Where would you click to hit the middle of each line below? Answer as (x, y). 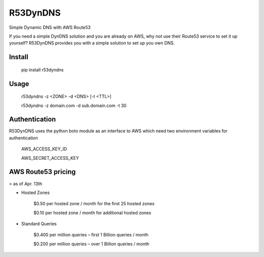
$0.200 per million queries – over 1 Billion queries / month (91, 244)
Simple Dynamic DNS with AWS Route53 (50, 27)
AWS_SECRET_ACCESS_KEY (50, 158)
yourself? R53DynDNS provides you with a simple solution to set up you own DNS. (92, 43)
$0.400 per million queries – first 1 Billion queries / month (91, 235)
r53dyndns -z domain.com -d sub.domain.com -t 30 (74, 106)
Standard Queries (39, 224)
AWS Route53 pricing (42, 172)
